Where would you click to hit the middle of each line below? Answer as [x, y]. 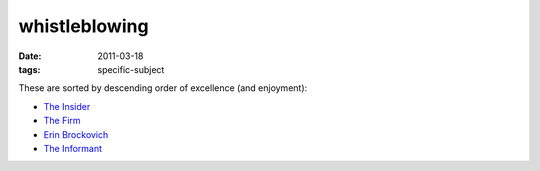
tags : [29, 69]
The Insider [67, 106]
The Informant [73, 148]
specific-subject [131, 69]
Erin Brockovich [76, 134]
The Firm [62, 121]
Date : [30, 56]
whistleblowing [83, 26]
